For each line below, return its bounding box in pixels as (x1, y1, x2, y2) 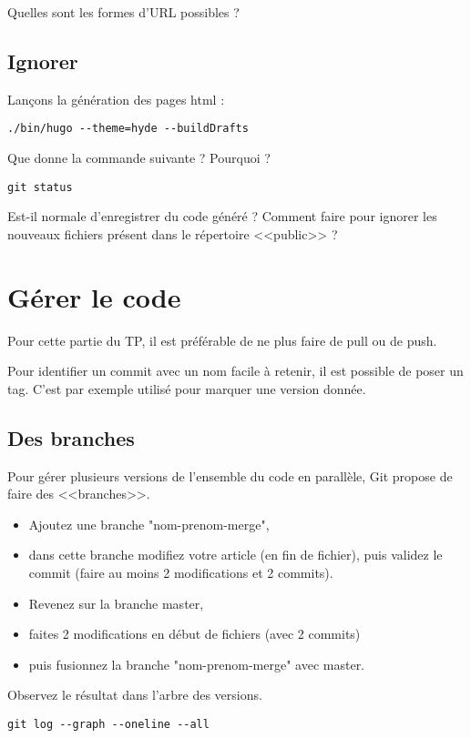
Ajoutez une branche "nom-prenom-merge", (28, 514, 270, 533)
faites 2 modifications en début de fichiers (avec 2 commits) (28, 624, 361, 643)
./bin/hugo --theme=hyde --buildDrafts (7, 122, 249, 136)
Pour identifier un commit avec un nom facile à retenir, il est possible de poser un (7, 361, 464, 380)
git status (7, 180, 73, 194)
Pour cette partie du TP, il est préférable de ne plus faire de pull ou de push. (7, 330, 437, 349)
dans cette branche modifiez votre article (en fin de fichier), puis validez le (28, 545, 443, 564)
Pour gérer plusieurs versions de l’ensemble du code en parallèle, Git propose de (7, 466, 453, 485)
